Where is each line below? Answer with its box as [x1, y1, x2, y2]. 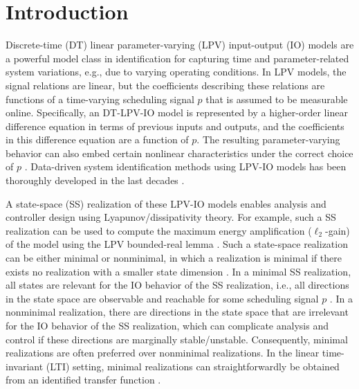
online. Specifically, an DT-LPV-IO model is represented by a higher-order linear [6, 105, 348, 120]
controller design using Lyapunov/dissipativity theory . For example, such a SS [6, 210, 336, 224]
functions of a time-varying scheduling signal [6, 91, 194, 106]
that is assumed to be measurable [205, 91, 348, 106]
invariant [6, 359, 44, 373]
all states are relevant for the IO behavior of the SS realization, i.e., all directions [6, 278, 349, 292]
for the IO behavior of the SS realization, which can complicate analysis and [6, 318, 329, 332]
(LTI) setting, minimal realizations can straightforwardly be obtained [46, 359, 340, 373]
